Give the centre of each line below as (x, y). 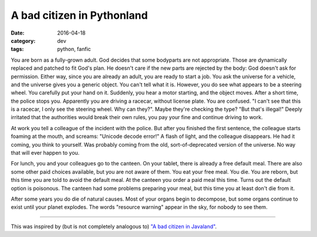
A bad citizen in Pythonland (79, 15)
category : (23, 40)
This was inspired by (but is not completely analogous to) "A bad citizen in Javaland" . (114, 226)
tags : (17, 49)
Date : (18, 33)
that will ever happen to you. (45, 153)
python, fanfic (74, 49)
